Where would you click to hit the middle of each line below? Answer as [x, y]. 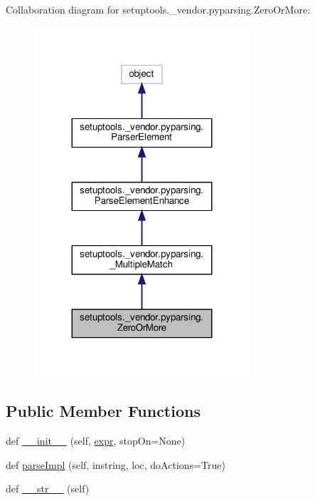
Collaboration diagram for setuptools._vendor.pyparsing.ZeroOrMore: [158, 9]
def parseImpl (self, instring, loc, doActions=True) [116, 464]
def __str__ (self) [48, 489]
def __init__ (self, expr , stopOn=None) [96, 441]
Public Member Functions [103, 411]
